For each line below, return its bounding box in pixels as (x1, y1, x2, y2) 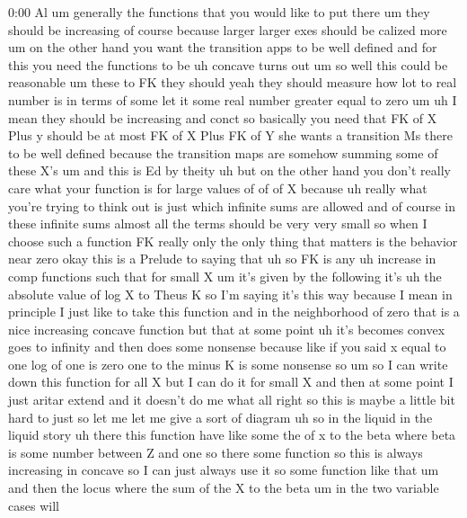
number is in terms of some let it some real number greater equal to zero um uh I (8, 90, 457, 109)
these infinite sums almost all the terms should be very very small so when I (8, 214, 427, 233)
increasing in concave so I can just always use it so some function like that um (8, 460, 439, 479)
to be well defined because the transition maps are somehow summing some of (8, 143, 438, 162)
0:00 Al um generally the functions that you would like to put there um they (8, 3, 430, 21)
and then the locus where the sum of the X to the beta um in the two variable (8, 478, 439, 497)
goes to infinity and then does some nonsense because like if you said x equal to (8, 337, 446, 356)
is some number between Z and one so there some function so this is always (8, 442, 423, 461)
